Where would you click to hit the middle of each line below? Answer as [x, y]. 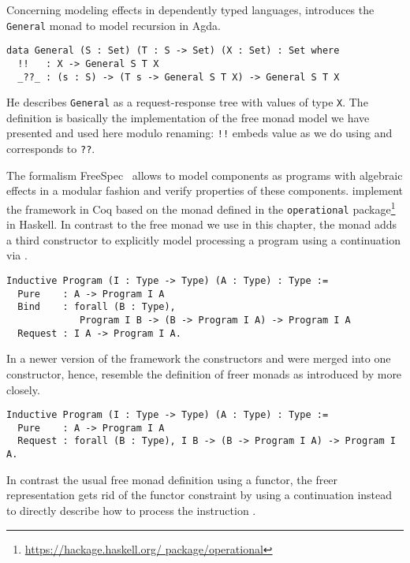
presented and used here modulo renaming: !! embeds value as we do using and [199, 133]
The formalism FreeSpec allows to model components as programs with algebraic [205, 175]
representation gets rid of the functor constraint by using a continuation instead [199, 495]
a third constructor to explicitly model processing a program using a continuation [203, 239]
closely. [23, 389]
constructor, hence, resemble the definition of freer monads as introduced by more [204, 373]
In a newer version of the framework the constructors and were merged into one [199, 358]
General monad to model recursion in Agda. [114, 25]
